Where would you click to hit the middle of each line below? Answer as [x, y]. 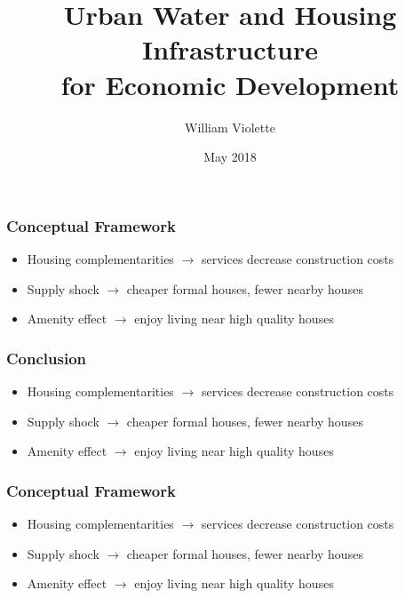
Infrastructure [230, 49]
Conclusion [46, 358]
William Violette [230, 127]
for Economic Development [230, 84]
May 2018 [230, 157]
